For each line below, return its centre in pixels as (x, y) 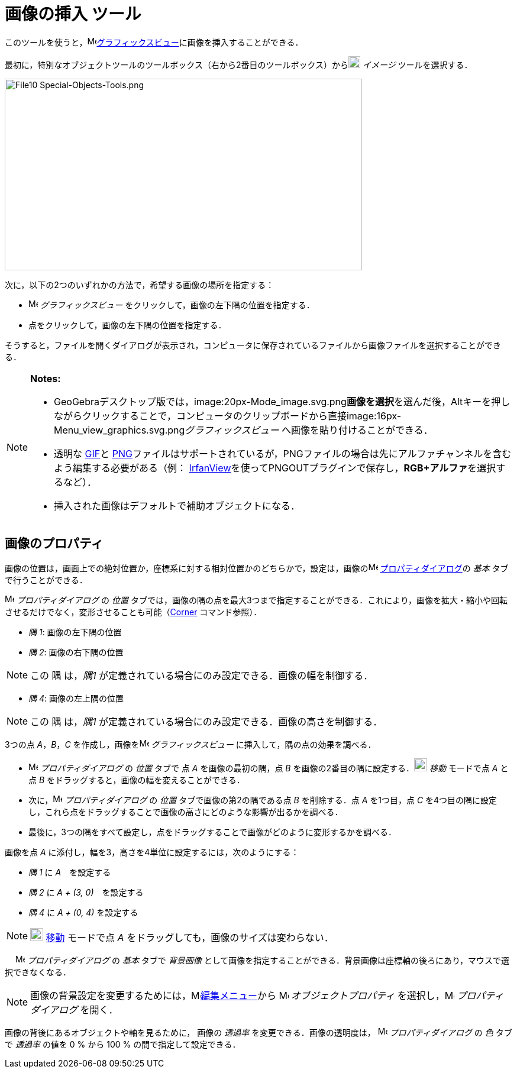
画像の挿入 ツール (73, 14)
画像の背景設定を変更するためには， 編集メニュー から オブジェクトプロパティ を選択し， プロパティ (267, 995)
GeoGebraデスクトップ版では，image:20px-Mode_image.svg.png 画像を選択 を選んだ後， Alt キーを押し (282, 401)
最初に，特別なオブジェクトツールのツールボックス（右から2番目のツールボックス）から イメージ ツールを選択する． (239, 64)
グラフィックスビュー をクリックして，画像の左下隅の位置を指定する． (177, 305)
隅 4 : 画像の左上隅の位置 (76, 698)
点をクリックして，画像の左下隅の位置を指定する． (127, 325)
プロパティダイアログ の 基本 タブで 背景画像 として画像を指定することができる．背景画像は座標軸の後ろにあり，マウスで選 (268, 960)
